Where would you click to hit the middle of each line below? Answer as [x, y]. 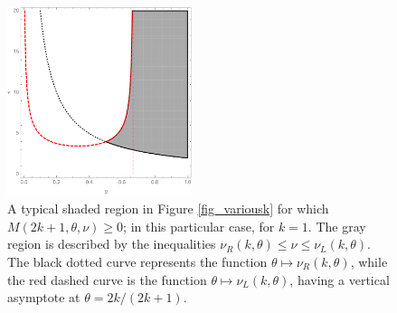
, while [369, 262]
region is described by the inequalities [112, 244]
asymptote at [44, 297]
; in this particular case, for [199, 226]
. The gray [337, 226]
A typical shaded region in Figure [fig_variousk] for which [168, 209]
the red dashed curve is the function [107, 279]
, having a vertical [340, 279]
